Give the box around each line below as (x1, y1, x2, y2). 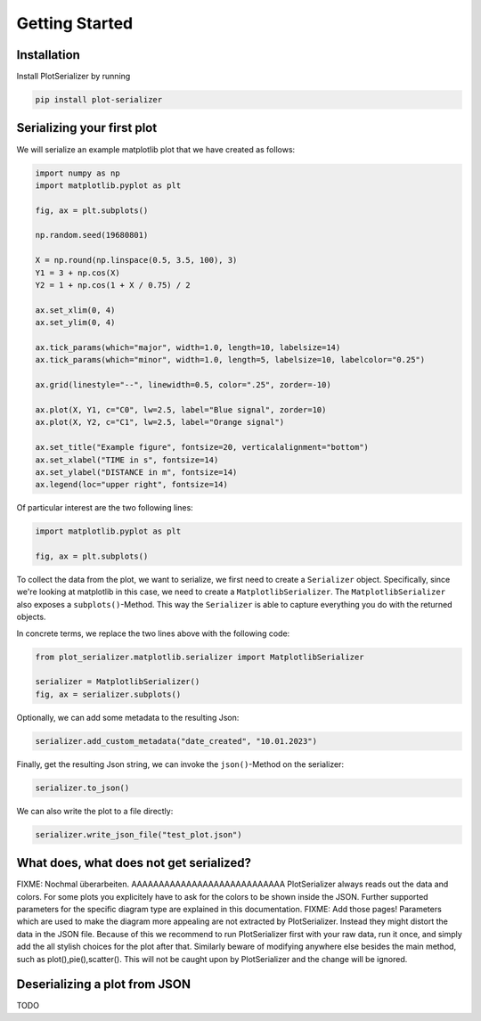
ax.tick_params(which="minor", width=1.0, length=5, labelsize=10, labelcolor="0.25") (35, 355, 426, 365)
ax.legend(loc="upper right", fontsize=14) (35, 479, 229, 490)
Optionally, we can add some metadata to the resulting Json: (16, 712, 240, 723)
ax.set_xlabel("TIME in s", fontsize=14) (35, 454, 219, 465)
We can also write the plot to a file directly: (16, 805, 174, 816)
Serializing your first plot (16, 120, 158, 135)
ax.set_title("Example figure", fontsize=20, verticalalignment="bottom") (35, 442, 370, 453)
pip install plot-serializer (35, 94, 163, 105)
